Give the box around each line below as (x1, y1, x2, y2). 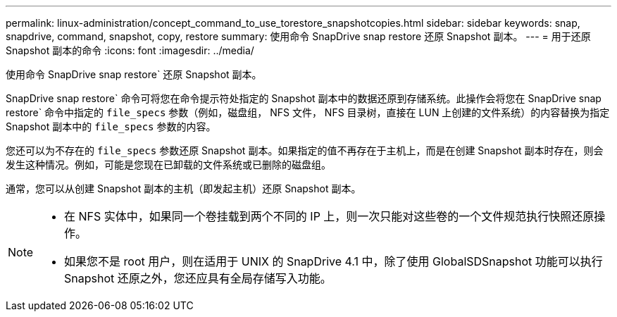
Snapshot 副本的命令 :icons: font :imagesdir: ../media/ (6, 44, 254, 56)
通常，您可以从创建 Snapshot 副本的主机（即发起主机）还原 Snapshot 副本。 (6, 182, 361, 194)
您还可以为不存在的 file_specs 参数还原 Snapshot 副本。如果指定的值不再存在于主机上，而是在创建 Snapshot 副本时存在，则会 (6, 144, 604, 156)
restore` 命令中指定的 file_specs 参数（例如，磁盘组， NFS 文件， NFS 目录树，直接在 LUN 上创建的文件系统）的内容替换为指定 (6, 106, 610, 118)
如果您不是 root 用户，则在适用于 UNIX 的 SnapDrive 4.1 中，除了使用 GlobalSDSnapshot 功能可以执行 (64, 254, 603, 268)
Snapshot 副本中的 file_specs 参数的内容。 (6, 120, 216, 132)
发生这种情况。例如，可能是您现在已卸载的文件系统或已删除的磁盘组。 (6, 158, 331, 170)
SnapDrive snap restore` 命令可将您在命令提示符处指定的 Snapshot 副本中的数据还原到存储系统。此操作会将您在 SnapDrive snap (6, 92, 602, 104)
